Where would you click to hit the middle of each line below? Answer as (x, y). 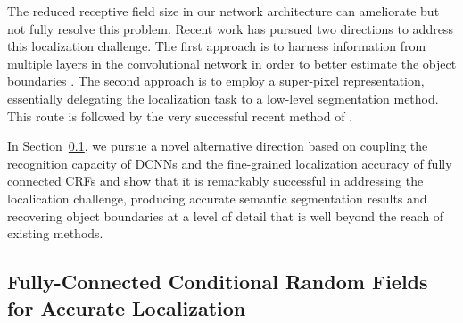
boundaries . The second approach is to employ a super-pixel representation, (216, 81)
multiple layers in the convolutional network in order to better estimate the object (232, 63)
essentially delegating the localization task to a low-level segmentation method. (223, 98)
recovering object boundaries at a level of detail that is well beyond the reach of (226, 215)
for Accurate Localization (127, 307)
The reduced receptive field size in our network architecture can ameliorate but (223, 11)
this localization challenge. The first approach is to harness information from (217, 46)
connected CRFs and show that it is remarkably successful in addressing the (215, 181)
